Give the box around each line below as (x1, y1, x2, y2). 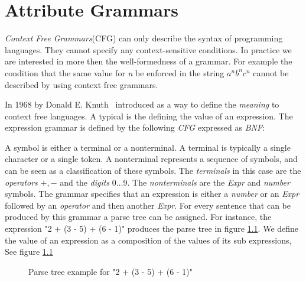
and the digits (60, 176, 110, 188)
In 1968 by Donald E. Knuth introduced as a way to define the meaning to (5, 98, 279, 111)
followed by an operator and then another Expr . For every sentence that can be (5, 199, 291, 211)
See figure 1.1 (5, 245, 53, 258)
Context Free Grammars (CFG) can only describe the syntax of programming (5, 32, 283, 44)
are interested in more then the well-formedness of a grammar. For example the (5, 55, 292, 67)
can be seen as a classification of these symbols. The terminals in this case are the (5, 164, 301, 177)
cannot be (253, 66, 289, 79)
